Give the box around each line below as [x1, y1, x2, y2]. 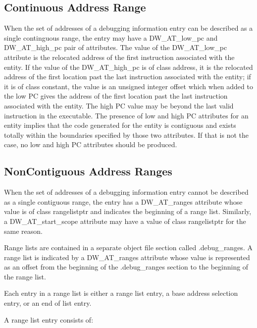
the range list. [4, 271, 46, 281]
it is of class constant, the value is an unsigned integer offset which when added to [4, 81, 253, 91]
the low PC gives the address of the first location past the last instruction [4, 91, 228, 101]
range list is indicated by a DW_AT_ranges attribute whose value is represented [4, 252, 250, 262]
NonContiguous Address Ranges [4, 164, 172, 179]
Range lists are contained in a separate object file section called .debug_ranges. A [4, 242, 253, 253]
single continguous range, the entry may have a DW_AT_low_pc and [4, 32, 218, 43]
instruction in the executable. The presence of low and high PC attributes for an [4, 110, 249, 120]
